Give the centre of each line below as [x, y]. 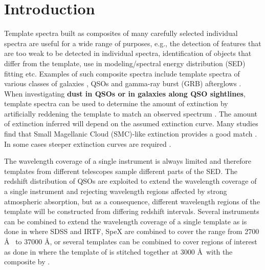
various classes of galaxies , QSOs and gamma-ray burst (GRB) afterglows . [123, 83]
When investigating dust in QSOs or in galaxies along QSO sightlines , [125, 93]
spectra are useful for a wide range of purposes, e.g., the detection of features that [133, 43]
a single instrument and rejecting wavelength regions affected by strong [116, 191]
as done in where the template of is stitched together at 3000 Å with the [118, 251]
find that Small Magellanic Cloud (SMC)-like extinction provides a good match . [131, 134]
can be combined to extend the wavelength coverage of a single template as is [126, 221]
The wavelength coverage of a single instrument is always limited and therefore [128, 161]
